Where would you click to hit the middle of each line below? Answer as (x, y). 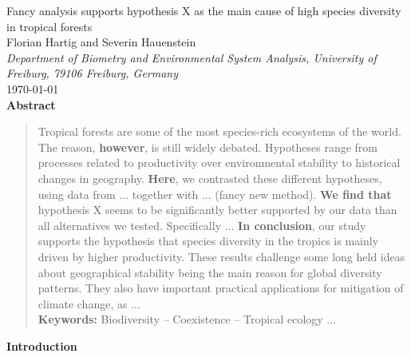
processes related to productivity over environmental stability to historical (219, 163)
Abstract (31, 104)
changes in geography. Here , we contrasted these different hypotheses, (210, 178)
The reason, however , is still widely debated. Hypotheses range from (207, 147)
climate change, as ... (89, 303)
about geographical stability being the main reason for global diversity (210, 272)
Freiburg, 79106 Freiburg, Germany (93, 73)
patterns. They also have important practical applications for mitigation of (221, 288)
